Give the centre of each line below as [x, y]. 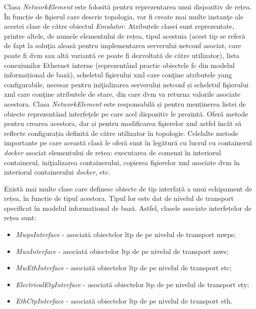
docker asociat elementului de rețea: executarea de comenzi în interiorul [113, 152]
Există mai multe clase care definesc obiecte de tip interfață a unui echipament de [128, 188]
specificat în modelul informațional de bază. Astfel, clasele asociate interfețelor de [128, 208]
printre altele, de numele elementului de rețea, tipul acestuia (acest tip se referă [125, 35]
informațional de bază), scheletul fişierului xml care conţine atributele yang [118, 75]
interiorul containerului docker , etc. [57, 172]
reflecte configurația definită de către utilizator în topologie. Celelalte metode [121, 133]
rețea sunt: [20, 217]
